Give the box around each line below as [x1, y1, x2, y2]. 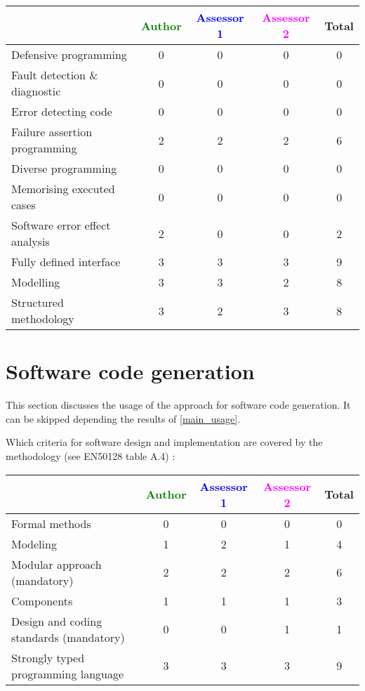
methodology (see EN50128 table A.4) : [6, 448, 175, 463]
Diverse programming [11, 160, 117, 176]
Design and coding [11, 612, 102, 629]
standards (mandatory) [11, 629, 125, 645]
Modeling [11, 535, 57, 552]
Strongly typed [11, 649, 85, 666]
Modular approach [11, 555, 102, 572]
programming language [11, 665, 124, 682]
